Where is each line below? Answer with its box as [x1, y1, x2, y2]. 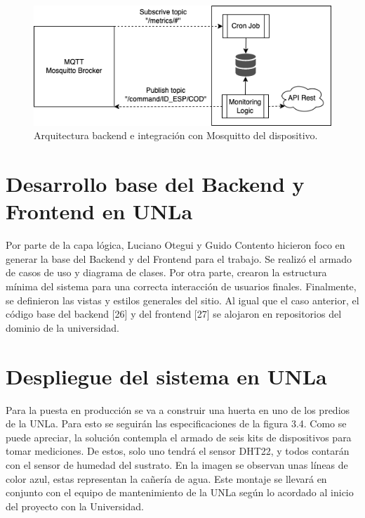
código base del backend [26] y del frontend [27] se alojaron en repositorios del [6, 306, 342, 321]
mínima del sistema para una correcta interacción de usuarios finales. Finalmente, [6, 279, 357, 294]
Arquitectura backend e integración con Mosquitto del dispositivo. [34, 128, 318, 143]
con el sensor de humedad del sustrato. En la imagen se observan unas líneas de [6, 457, 348, 472]
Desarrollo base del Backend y [6, 169, 305, 198]
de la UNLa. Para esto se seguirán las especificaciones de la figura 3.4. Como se [6, 416, 347, 431]
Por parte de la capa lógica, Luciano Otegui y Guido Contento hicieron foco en [6, 238, 345, 252]
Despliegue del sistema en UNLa [6, 361, 327, 390]
